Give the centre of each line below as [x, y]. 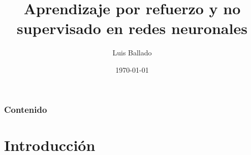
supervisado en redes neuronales [132, 28]
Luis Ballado [132, 53]
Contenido [26, 109]
